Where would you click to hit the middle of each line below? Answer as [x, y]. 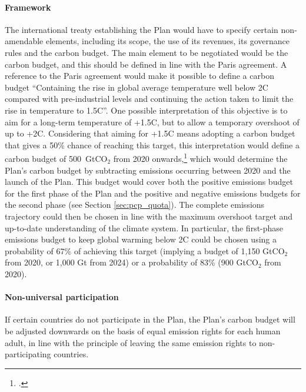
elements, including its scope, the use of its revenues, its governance [167, 41]
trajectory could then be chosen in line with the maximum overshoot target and [149, 216]
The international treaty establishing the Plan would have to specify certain [142, 29]
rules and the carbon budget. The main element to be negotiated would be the [147, 52]
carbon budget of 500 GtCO [56, 158]
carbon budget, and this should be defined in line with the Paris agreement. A [146, 64]
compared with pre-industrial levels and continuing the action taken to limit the [149, 99]
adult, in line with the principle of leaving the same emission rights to [131, 342]
